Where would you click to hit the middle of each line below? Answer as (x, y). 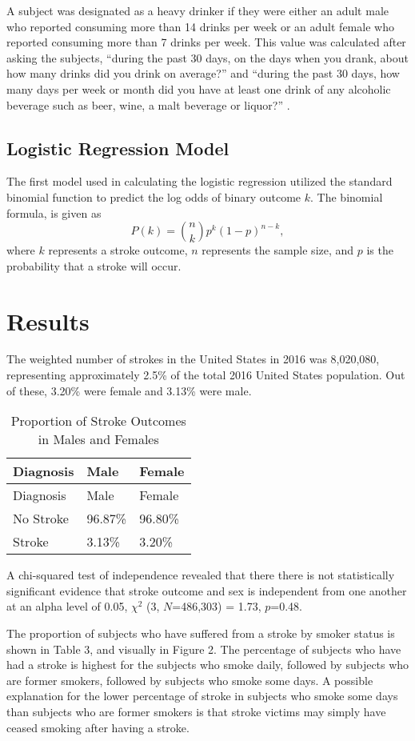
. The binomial (347, 196)
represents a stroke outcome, (118, 250)
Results (48, 320)
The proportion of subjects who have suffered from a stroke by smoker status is (201, 633)
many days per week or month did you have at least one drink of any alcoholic (199, 88)
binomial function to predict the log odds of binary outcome (154, 196)
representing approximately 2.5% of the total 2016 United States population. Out (206, 375)
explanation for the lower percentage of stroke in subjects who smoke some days (202, 696)
